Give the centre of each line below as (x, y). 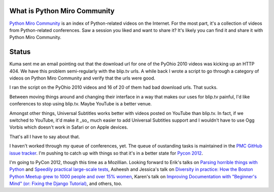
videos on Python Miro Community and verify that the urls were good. (82, 78)
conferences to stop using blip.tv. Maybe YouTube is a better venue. (81, 104)
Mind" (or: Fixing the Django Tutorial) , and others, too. (66, 184)
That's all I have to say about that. (45, 136)
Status (20, 52)
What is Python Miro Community (62, 11)
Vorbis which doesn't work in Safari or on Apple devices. (69, 127)
